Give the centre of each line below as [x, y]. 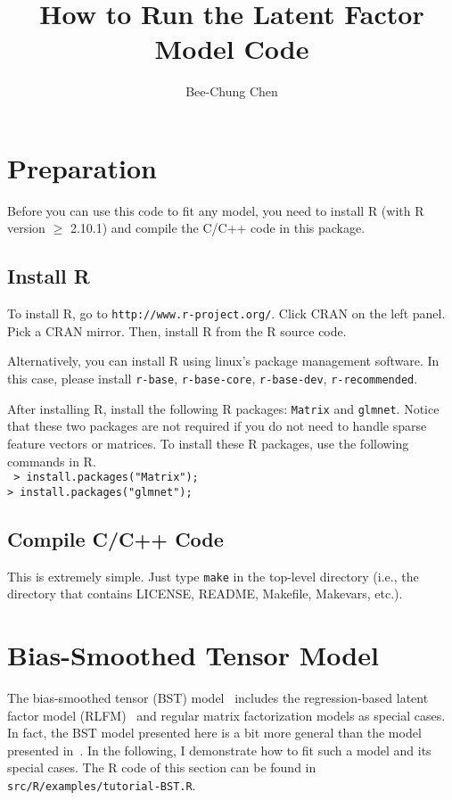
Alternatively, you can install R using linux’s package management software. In [223, 361]
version [26, 228]
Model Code [232, 49]
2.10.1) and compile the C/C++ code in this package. [218, 228]
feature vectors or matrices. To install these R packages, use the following [208, 443]
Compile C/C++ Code [115, 538]
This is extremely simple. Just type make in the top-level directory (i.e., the [213, 576]
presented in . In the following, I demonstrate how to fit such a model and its [219, 750]
